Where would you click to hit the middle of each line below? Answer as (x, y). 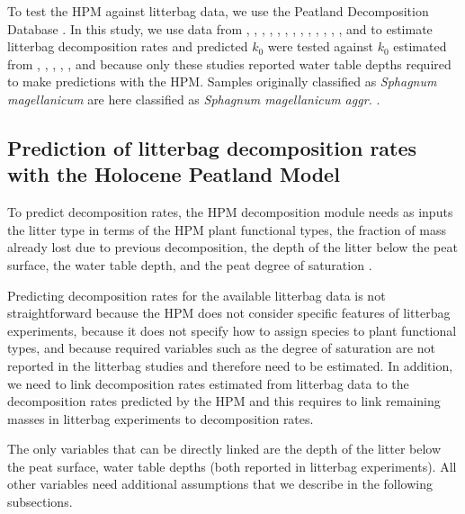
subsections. (40, 502)
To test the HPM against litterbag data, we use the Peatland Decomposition (218, 11)
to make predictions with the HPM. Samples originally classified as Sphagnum (222, 81)
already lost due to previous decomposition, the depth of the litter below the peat (232, 247)
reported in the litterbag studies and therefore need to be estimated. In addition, (230, 365)
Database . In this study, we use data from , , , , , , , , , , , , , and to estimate (220, 28)
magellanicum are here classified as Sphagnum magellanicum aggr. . (194, 99)
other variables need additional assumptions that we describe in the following (220, 484)
